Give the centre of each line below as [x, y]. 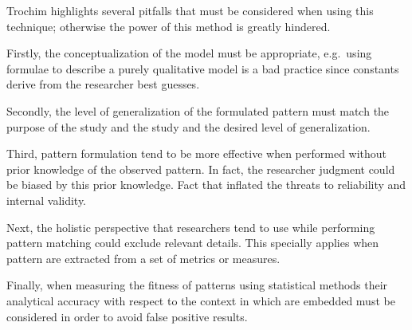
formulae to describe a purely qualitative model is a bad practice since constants [203, 68]
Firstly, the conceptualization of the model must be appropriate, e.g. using [189, 53]
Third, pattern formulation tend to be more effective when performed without [197, 153]
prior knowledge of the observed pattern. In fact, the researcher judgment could [201, 169]
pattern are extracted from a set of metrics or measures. [143, 258]
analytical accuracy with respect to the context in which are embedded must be [201, 300]
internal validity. [47, 200]
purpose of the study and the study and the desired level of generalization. [188, 126]
